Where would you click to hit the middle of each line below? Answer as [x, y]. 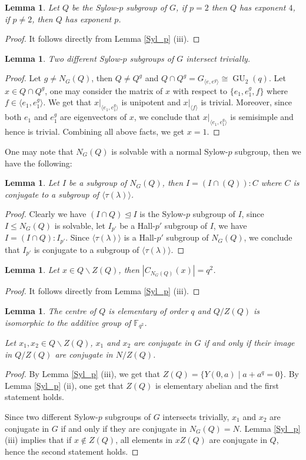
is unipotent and [151, 102]
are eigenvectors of [93, 117]
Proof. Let [23, 78]
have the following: [39, 163]
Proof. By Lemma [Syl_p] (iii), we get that [83, 374]
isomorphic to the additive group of [68, 322]
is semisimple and [262, 117]
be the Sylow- [95, 7]
